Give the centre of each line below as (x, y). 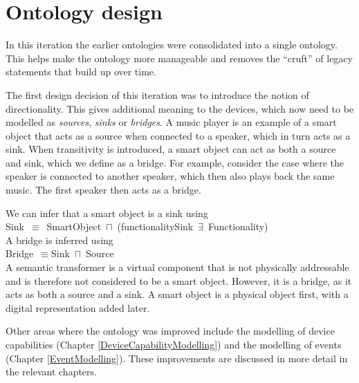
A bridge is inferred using (59, 240)
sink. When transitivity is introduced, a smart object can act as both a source (171, 149)
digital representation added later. (78, 307)
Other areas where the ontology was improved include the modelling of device (170, 331)
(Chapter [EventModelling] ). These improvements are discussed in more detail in (177, 358)
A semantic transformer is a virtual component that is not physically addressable (177, 267)
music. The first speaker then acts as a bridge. (103, 190)
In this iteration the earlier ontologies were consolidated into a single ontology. (172, 45)
